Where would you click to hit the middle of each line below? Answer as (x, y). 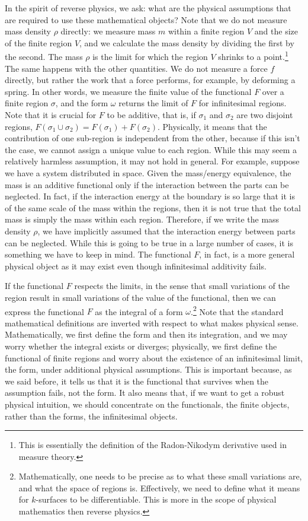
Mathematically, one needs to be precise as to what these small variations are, (160, 476)
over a (273, 91)
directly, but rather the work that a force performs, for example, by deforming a (150, 80)
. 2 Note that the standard (237, 310)
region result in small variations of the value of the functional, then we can (140, 297)
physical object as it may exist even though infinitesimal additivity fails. (136, 266)
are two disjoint (265, 115)
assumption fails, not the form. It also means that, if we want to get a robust (145, 393)
